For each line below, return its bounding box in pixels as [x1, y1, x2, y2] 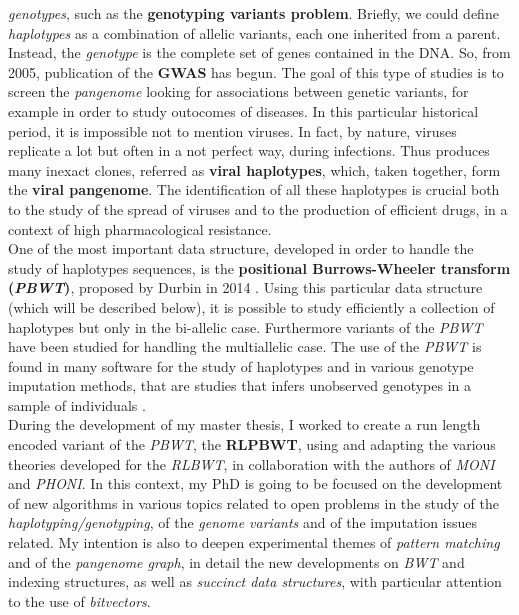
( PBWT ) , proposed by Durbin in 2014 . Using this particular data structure [8, 277, 483, 298]
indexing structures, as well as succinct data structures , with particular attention [8, 571, 502, 592]
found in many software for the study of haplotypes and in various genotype [8, 355, 474, 376]
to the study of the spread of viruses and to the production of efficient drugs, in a [8, 198, 508, 219]
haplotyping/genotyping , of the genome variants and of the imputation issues [8, 512, 478, 533]
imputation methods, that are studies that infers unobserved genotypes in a [8, 375, 471, 396]
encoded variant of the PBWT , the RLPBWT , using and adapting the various [8, 434, 496, 455]
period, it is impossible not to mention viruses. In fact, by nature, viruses [8, 120, 457, 141]
